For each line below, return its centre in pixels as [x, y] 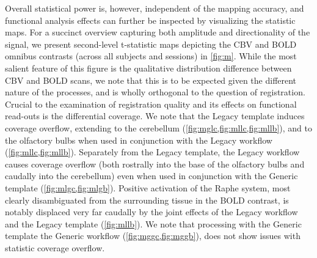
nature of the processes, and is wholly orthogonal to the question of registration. [155, 92]
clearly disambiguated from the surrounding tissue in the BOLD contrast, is [147, 200]
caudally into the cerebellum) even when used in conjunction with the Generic [151, 176]
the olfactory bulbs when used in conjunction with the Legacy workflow [139, 140]
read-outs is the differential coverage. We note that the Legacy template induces [155, 116]
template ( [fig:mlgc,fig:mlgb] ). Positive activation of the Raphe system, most [148, 187]
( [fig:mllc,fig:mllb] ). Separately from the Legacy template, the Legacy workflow [152, 152]
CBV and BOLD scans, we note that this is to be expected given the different [151, 80]
